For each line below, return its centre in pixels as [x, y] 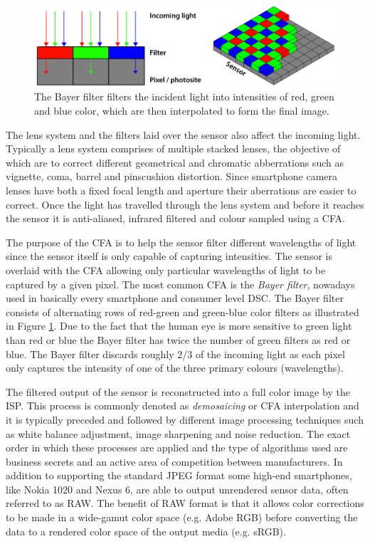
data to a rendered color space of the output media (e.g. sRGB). [146, 531]
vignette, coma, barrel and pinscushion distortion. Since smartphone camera [172, 176]
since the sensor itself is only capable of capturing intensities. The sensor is [169, 256]
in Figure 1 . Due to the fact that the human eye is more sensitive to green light [179, 326]
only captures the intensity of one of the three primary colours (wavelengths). [175, 368]
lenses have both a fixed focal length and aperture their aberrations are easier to [181, 190]
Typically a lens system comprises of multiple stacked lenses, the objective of [173, 148]
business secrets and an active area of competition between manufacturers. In [174, 461]
